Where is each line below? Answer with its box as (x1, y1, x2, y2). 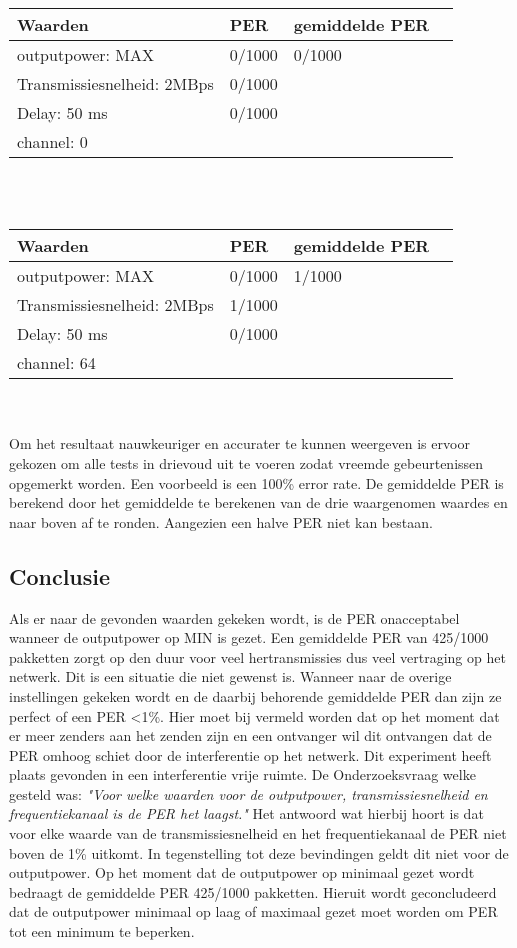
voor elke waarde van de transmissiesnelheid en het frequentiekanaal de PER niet (9, 823, 507, 844)
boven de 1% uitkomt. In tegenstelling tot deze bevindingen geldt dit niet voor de (9, 842, 509, 863)
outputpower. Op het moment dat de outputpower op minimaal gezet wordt (9, 862, 475, 883)
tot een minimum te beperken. (9, 921, 195, 942)
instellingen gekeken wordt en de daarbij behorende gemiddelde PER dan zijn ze (9, 685, 502, 706)
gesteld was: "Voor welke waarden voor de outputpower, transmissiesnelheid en (9, 783, 488, 804)
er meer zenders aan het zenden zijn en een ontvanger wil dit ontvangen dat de (9, 725, 492, 746)
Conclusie (9, 560, 111, 591)
